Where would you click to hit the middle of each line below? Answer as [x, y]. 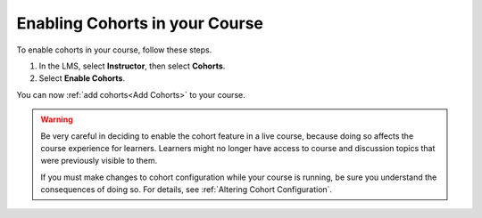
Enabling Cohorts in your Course [140, 23]
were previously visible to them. [99, 161]
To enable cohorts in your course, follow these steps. [114, 50]
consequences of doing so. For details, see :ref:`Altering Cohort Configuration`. [187, 190]
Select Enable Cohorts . [82, 78]
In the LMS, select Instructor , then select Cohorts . [132, 66]
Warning [57, 119]
